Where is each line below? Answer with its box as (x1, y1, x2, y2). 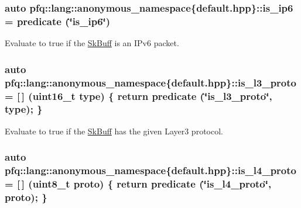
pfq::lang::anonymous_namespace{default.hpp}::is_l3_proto (5, 75, 296, 89)
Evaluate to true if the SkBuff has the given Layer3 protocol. (5, 124, 223, 137)
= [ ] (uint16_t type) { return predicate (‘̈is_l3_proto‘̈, (5, 88, 272, 103)
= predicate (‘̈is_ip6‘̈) (5, 13, 111, 28)
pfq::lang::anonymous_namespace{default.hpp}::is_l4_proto (5, 163, 296, 178)
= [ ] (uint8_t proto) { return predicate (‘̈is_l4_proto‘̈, (5, 176, 272, 191)
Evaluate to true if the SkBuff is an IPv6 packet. (5, 37, 179, 49)
